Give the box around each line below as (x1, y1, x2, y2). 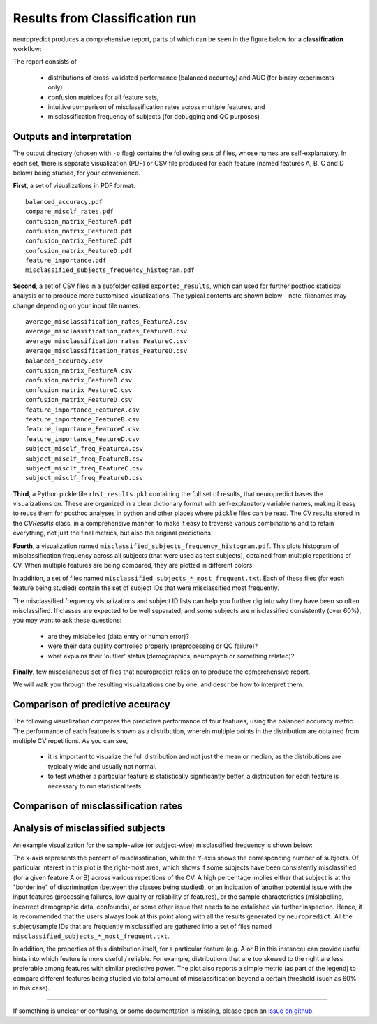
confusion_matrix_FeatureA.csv (25, 367, 133, 374)
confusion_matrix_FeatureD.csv (25, 396, 133, 404)
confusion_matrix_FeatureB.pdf (25, 227, 133, 235)
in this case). (13, 983, 50, 992)
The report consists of (13, 57, 77, 66)
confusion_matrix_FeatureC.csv (25, 386, 133, 394)
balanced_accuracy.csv (25, 356, 103, 365)
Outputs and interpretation (13, 131, 132, 143)
